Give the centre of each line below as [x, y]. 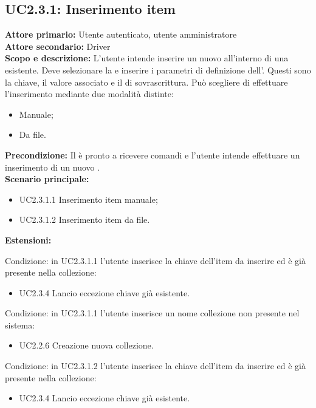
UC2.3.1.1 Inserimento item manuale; [88, 199]
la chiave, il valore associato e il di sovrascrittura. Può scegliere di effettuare [146, 82]
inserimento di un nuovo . [53, 167]
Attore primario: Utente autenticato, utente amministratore [121, 34]
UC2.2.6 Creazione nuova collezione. [86, 345]
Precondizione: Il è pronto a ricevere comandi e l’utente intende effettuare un [153, 155]
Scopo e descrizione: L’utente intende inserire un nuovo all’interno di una [147, 58]
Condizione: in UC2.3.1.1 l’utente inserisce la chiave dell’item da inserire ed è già [155, 260]
